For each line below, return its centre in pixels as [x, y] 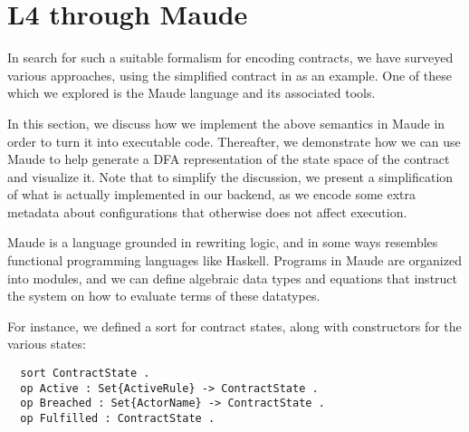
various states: [47, 344]
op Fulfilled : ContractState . [118, 418]
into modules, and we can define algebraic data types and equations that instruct [233, 278]
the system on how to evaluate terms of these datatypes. [164, 296]
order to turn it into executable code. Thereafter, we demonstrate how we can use [234, 141]
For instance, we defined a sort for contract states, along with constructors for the [234, 326]
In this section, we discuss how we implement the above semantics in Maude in [226, 123]
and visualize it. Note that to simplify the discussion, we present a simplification [230, 176]
